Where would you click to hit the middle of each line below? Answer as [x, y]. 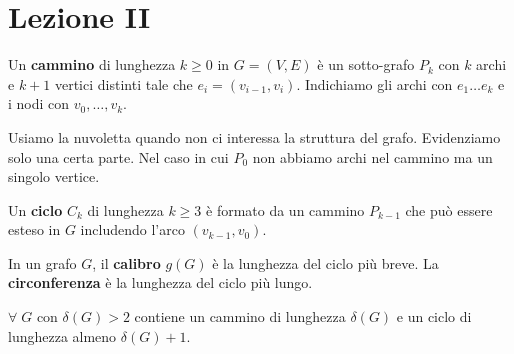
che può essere [449, 209]
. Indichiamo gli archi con [374, 83]
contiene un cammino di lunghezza [240, 316]
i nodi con [39, 103]
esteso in [34, 229]
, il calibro [126, 262]
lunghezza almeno [62, 335]
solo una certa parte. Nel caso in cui [118, 156]
